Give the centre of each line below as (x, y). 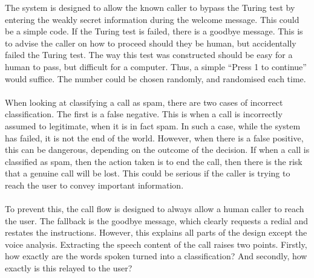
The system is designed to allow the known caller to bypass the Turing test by (150, 7)
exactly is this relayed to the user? (69, 268)
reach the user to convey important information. (94, 185)
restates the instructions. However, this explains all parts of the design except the (156, 232)
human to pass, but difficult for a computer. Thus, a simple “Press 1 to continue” (156, 66)
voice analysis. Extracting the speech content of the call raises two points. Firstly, (156, 244)
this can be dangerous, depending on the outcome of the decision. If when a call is (157, 150)
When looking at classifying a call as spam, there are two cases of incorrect (144, 102)
